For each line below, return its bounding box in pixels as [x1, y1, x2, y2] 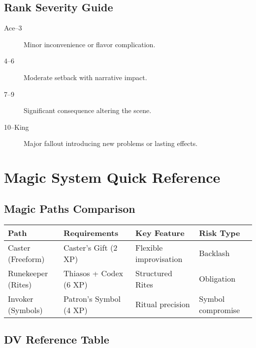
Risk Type [199, 227, 240, 238]
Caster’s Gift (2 [64, 241, 118, 253]
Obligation [199, 273, 236, 285]
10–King [4, 121, 29, 132]
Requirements [64, 227, 119, 238]
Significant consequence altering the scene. [24, 105, 152, 116]
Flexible [135, 241, 163, 253]
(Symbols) [8, 304, 43, 316]
